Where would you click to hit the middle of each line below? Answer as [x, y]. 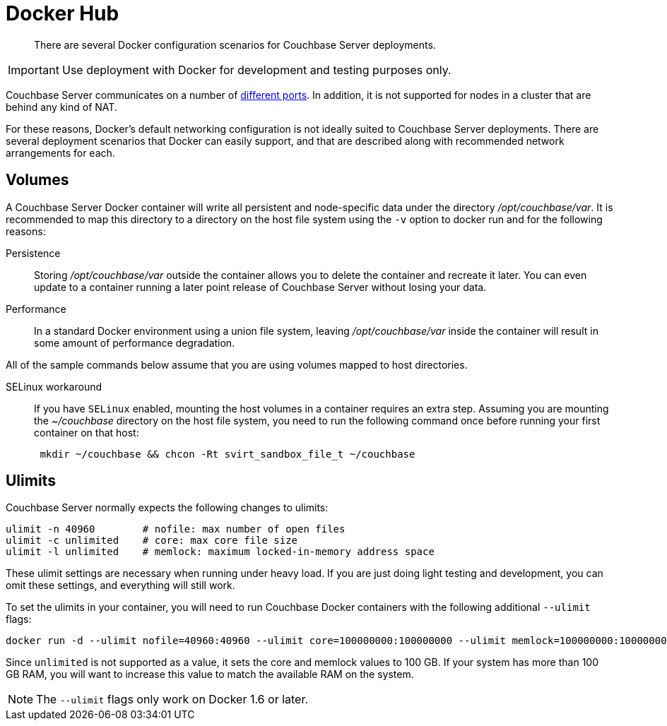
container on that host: [87, 432]
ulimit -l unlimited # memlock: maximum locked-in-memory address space [220, 552]
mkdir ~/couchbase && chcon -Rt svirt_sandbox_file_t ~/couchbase [228, 454]
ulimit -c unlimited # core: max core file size [152, 541]
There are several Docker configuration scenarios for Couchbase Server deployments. [235, 44]
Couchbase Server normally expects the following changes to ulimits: [167, 508]
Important [34, 70]
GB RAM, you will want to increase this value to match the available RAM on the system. [210, 674]
